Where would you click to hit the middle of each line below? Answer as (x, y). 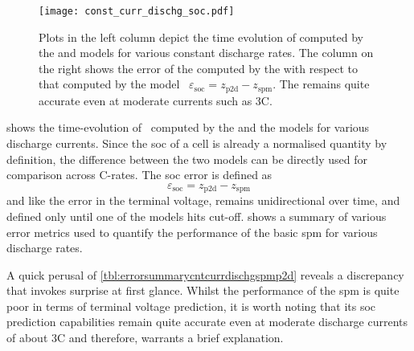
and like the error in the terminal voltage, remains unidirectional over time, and (203, 200)
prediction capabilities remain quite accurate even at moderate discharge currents (207, 322)
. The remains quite (321, 84)
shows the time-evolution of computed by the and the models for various (188, 127)
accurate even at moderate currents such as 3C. (156, 100)
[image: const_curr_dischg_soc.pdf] (137, 11)
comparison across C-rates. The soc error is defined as (139, 175)
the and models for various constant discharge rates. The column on (206, 53)
